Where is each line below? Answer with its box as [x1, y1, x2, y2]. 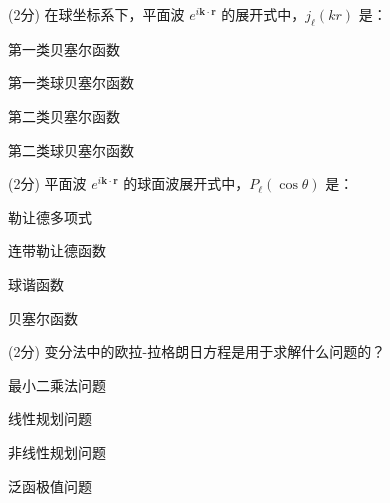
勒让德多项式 [8, 206, 92, 227]
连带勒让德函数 [8, 240, 106, 261]
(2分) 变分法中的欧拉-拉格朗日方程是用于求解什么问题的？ [8, 341, 386, 362]
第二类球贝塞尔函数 [8, 139, 134, 160]
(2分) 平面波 [8, 173, 87, 194]
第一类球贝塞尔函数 [8, 72, 134, 93]
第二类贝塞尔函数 [8, 105, 120, 126]
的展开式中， [221, 4, 306, 24]
